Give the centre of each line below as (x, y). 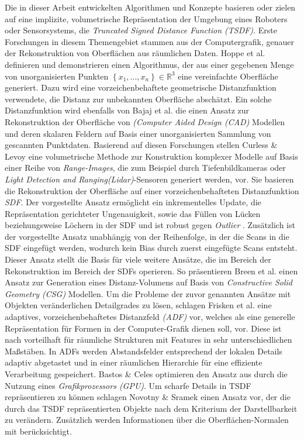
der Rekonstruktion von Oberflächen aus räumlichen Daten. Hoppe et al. (135, 53)
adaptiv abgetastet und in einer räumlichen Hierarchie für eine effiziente (134, 362)
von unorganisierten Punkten (57, 76)
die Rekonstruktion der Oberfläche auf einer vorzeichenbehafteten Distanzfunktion (152, 190)
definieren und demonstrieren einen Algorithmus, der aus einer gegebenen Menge (149, 64)
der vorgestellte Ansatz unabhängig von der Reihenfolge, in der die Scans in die (147, 236)
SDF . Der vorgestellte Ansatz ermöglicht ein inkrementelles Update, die (133, 202)
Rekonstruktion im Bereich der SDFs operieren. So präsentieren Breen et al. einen (151, 271)
